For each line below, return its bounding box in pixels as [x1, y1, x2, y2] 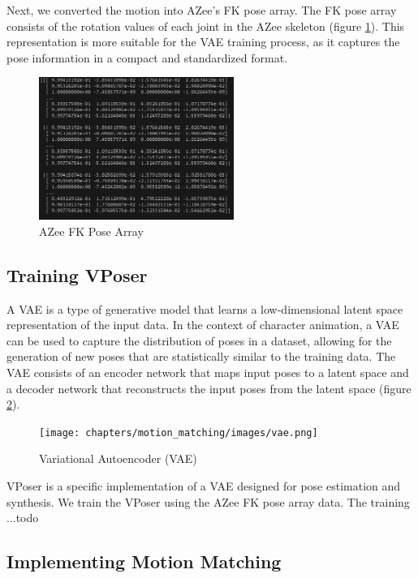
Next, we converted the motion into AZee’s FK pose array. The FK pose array [6, 2, 397, 18]
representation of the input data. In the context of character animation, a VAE [6, 316, 399, 333]
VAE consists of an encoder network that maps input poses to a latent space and [6, 364, 409, 381]
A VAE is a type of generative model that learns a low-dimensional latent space [6, 300, 403, 317]
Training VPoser [6, 262, 148, 287]
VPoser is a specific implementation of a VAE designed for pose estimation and [6, 477, 401, 495]
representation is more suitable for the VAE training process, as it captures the [6, 33, 400, 50]
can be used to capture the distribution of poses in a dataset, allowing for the [6, 332, 392, 349]
